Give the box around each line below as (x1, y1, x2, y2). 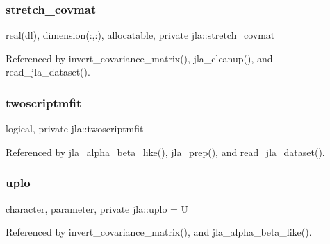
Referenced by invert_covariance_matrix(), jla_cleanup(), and (6, 51, 273, 65)
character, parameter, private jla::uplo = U (6, 201, 189, 216)
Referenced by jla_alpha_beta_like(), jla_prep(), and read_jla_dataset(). (6, 144, 325, 159)
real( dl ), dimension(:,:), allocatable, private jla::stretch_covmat (6, 28, 275, 42)
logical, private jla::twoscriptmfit (6, 121, 144, 136)
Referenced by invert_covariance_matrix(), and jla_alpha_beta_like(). (6, 225, 312, 239)
